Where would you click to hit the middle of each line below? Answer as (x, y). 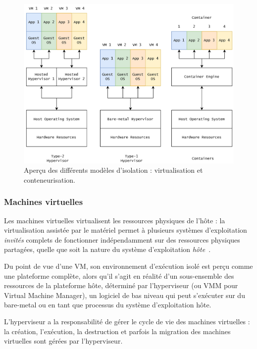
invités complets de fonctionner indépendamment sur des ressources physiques (122, 239)
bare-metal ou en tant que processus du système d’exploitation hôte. (108, 305)
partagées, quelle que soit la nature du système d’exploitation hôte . (107, 249)
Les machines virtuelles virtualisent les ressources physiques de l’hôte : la (115, 220)
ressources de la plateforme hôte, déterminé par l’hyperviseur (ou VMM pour (121, 285)
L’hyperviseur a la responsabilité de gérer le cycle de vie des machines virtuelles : (127, 321)
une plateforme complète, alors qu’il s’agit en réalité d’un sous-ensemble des (119, 275)
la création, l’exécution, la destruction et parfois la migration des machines (117, 331)
